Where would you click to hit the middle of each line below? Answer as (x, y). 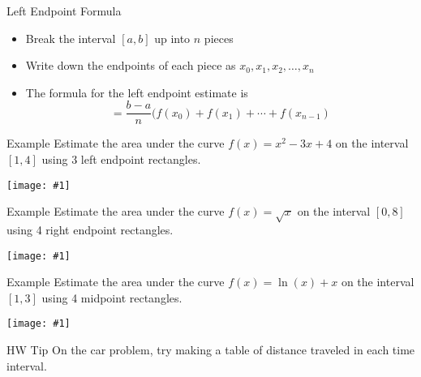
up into (172, 38)
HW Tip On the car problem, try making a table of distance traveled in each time (211, 350)
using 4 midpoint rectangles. (112, 297)
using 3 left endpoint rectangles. (121, 159)
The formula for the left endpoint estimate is (137, 92)
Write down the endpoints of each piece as (131, 65)
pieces (219, 38)
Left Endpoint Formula (64, 11)
